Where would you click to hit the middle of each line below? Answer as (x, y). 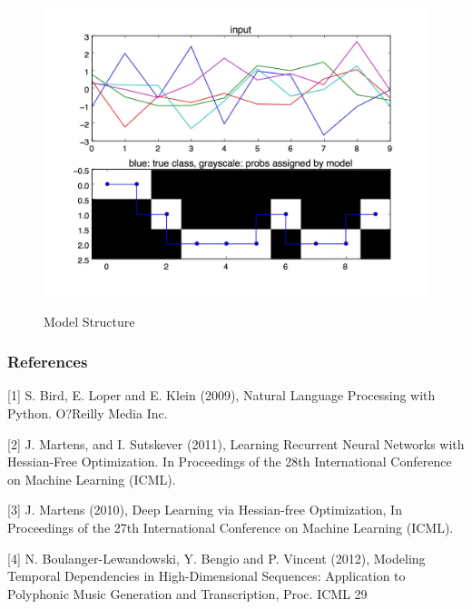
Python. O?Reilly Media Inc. (88, 413)
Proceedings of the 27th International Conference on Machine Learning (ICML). (231, 527)
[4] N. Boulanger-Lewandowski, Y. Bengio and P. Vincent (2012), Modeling (216, 558)
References (48, 362)
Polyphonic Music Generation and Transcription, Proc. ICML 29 (187, 593)
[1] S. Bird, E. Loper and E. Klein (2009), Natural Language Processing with (221, 395)
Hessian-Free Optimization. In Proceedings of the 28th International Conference (230, 462)
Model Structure (89, 321)
